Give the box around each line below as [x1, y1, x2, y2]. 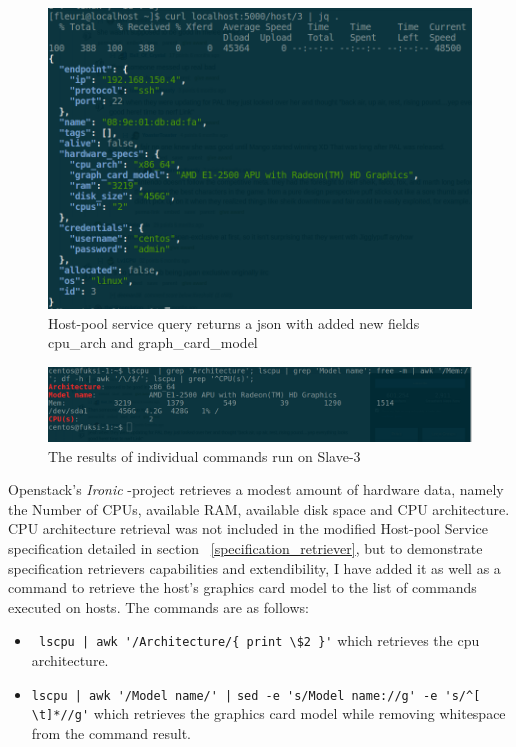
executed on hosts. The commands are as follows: [8, 596, 309, 617]
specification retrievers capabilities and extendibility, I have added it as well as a [8, 557, 501, 578]
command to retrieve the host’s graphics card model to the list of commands [8, 577, 477, 598]
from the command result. [31, 722, 192, 743]
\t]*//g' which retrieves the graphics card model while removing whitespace [31, 703, 506, 724]
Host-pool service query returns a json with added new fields [48, 312, 420, 333]
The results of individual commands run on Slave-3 [48, 445, 361, 466]
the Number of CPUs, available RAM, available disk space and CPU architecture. [8, 498, 510, 519]
